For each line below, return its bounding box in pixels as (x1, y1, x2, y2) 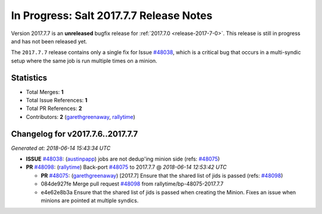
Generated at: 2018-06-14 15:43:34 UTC (11, 144, 111, 152)
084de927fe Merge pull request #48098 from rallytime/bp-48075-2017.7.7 (41, 180, 224, 187)
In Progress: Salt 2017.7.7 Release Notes (11, 9, 213, 22)
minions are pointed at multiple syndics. (41, 197, 139, 204)
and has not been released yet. (11, 37, 88, 45)
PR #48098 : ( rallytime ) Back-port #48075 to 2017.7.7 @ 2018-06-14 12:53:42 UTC (26, 163, 227, 171)
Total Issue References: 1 (26, 97, 88, 104)
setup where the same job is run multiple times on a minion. (11, 57, 157, 64)
